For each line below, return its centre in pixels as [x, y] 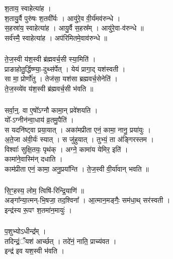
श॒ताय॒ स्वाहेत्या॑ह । [28, 8]
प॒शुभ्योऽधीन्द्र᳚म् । [25, 231]
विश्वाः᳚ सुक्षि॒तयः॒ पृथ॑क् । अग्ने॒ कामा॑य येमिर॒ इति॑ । [66, 149]
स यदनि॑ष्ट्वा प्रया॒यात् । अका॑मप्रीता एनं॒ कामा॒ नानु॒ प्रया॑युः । [78, 129]
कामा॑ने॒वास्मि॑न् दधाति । [34, 159]
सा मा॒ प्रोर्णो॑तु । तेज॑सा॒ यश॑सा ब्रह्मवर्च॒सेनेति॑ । [61, 79]
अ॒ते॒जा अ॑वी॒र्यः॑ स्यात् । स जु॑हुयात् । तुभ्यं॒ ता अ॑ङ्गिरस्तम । [79, 139]
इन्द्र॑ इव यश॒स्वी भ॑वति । [35, 251]
